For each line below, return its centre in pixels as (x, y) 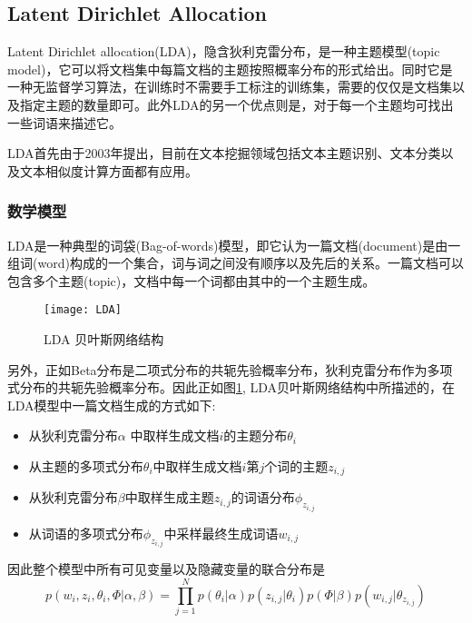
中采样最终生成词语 (221, 533)
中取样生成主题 (169, 497)
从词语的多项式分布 (86, 533)
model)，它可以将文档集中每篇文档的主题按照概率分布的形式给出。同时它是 (230, 69)
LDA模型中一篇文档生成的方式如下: (112, 405)
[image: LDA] (83, 310)
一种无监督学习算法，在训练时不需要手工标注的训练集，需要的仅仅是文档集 (230, 87)
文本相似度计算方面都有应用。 (108, 170)
